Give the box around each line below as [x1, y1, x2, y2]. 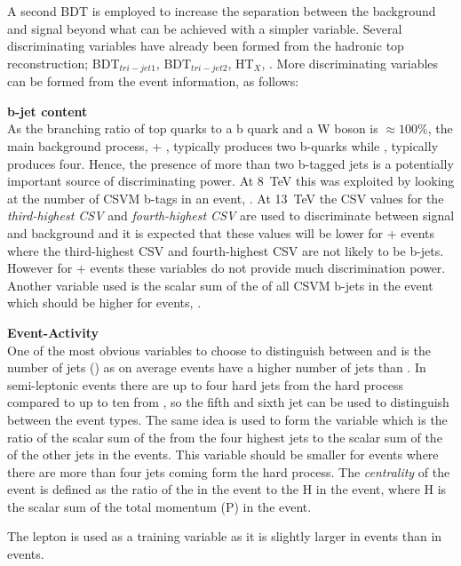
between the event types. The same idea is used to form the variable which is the [7, 410, 448, 428]
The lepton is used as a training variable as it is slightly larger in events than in [7, 527, 442, 546]
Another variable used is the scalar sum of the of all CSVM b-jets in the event [7, 275, 433, 294]
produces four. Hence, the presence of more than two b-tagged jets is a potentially [7, 154, 454, 172]
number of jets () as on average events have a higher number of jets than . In [7, 358, 426, 377]
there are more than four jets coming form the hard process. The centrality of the [7, 462, 450, 481]
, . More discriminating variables [261, 53, 439, 72]
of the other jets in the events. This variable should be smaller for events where [7, 445, 439, 464]
